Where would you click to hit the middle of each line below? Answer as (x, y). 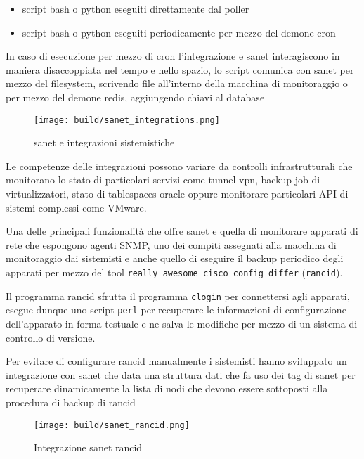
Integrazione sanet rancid (88, 447)
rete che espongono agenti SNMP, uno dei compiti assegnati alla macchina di (171, 244)
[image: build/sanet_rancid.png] (112, 425)
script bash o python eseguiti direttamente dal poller (136, 8)
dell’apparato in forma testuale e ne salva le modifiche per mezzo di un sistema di (182, 323)
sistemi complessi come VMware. (76, 207)
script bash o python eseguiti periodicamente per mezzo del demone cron (179, 32)
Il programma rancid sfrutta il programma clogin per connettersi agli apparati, (178, 296)
